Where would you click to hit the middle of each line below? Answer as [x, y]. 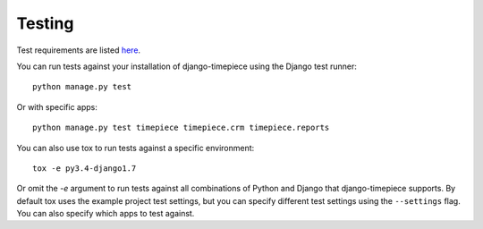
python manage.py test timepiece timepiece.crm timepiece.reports [181, 128]
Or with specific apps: [57, 106]
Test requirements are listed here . [79, 50]
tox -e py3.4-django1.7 [85, 168]
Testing [45, 23]
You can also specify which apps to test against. [106, 214]
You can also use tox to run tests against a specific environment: [136, 148]
